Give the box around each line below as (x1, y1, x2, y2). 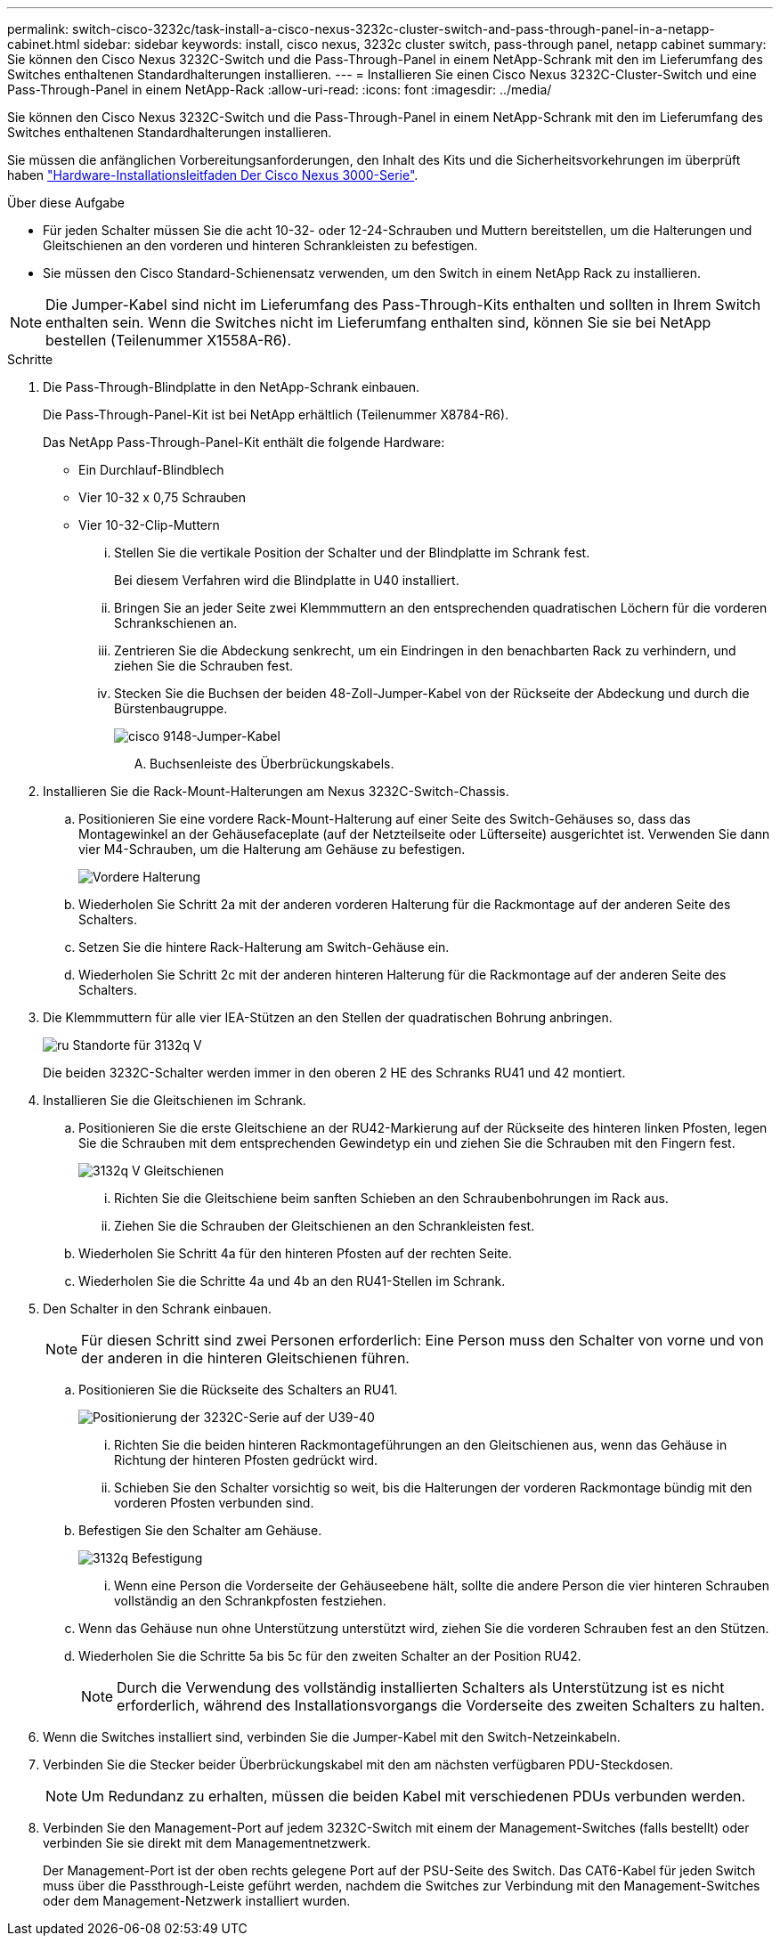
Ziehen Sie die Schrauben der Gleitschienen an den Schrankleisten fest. (114, 1218, 535, 1233)
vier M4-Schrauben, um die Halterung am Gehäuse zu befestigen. (78, 841, 466, 857)
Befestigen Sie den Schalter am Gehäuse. (78, 1523, 322, 1538)
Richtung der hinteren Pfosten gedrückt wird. (114, 1452, 378, 1467)
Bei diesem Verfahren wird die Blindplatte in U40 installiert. (114, 573, 459, 588)
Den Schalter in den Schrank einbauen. (43, 1301, 272, 1316)
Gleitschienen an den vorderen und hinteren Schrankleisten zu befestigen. (43, 238, 478, 253)
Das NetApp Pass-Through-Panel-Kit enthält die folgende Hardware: (43, 435, 445, 450)
